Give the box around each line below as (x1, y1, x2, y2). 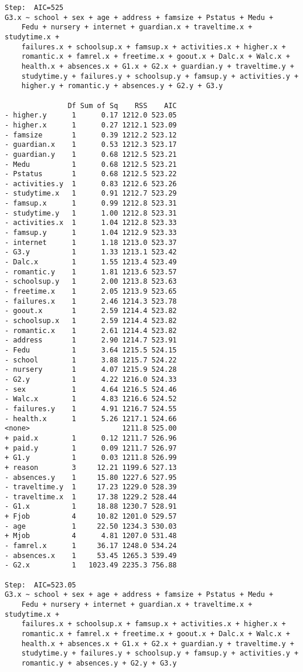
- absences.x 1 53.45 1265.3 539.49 (5, 551, 177, 560)
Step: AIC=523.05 (5, 580, 76, 589)
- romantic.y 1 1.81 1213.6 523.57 (5, 267, 177, 276)
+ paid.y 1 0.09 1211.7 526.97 (5, 443, 177, 452)
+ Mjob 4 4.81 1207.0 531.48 (5, 532, 177, 540)
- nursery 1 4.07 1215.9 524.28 (5, 365, 177, 374)
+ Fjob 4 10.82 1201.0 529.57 (5, 512, 177, 521)
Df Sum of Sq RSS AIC (67, 101, 177, 110)
